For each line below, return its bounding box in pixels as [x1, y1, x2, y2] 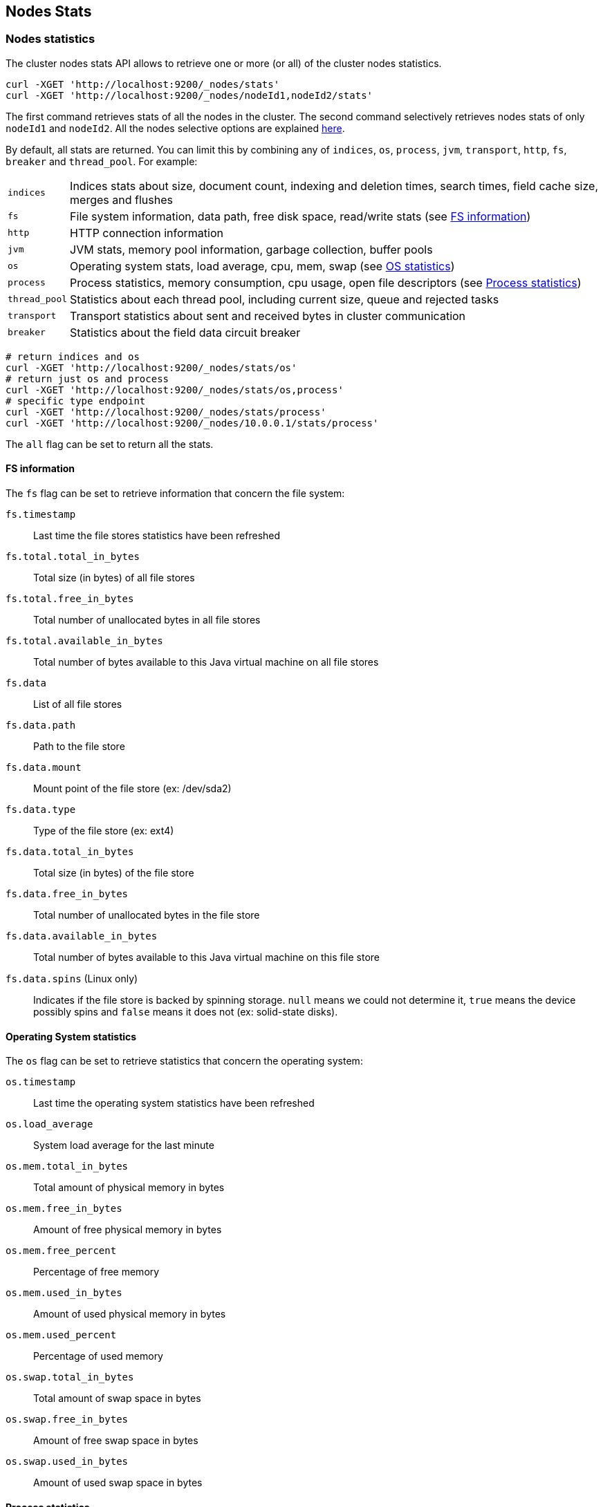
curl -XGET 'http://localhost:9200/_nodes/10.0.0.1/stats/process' [6, 417, 379, 429]
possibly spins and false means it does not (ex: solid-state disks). [33, 1006, 338, 1018]
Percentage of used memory [33, 1350, 163, 1363]
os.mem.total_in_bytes [6, 1161, 129, 1172]
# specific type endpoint [6, 395, 146, 406]
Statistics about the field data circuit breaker [70, 325, 301, 339]
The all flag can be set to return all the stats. [6, 438, 214, 450]
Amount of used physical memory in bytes [33, 1308, 226, 1320]
